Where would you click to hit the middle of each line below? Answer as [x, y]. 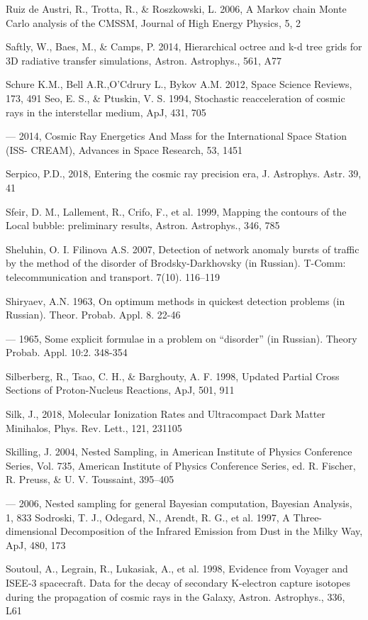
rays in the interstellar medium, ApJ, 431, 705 [106, 112]
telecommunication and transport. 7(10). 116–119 [113, 276]
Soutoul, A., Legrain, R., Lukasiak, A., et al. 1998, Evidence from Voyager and [177, 569]
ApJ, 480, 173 [36, 544]
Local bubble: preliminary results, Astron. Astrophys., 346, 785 [143, 225]
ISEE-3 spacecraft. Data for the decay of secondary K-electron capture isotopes [178, 582]
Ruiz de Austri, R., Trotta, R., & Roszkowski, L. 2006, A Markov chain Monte [176, 9]
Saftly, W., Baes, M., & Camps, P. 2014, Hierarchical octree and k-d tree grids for [184, 46]
